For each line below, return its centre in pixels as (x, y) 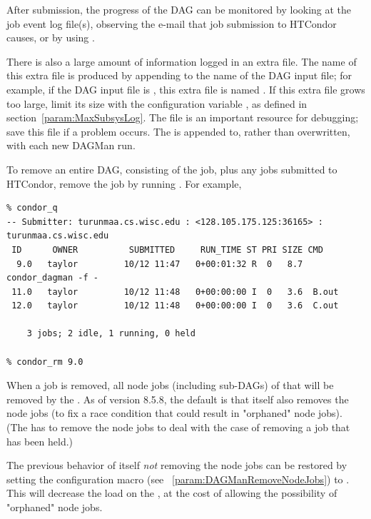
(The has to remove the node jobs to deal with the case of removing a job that (178, 427)
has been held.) (40, 441)
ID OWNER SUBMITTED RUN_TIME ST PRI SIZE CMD (167, 250)
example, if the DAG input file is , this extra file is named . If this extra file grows (186, 89)
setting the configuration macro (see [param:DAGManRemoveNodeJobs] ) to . (178, 479)
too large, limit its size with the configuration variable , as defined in (157, 103)
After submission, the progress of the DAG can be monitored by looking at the (179, 9)
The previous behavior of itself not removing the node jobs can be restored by (177, 465)
